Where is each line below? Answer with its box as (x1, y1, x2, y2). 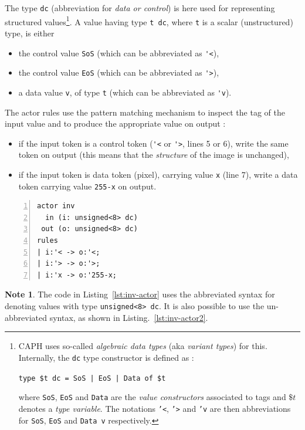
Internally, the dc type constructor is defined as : (18, 351, 194, 363)
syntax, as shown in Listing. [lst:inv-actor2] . (49, 311, 208, 323)
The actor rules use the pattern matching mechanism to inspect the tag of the (5, 106, 285, 118)
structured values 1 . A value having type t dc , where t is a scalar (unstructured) (5, 13, 293, 28)
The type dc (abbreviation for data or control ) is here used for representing (5, 2, 275, 13)
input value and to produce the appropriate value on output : (5, 117, 226, 130)
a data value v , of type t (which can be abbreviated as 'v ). (18, 86, 232, 98)
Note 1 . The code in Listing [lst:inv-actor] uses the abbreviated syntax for (5, 288, 275, 300)
